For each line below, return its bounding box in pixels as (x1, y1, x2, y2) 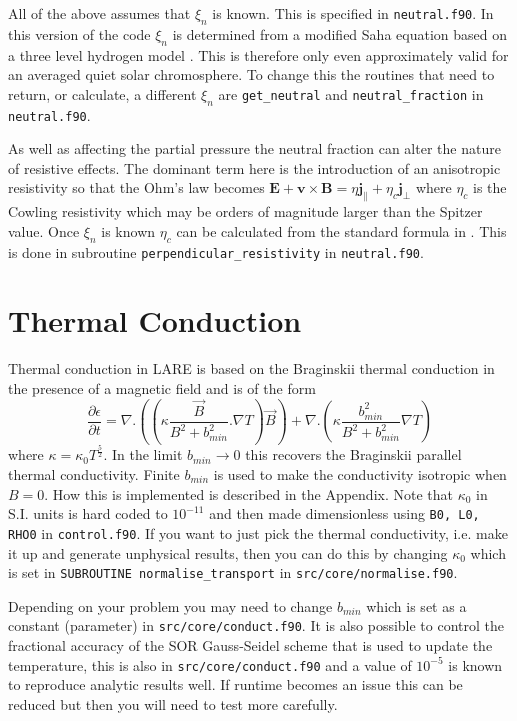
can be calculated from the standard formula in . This (176, 220, 507, 241)
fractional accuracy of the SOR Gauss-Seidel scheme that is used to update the (8, 635, 493, 656)
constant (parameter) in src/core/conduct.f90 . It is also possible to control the (8, 615, 505, 636)
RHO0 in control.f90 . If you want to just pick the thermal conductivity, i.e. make (8, 522, 508, 543)
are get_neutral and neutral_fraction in (218, 83, 484, 104)
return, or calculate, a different (8, 83, 197, 104)
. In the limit (103, 444, 183, 465)
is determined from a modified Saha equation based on (172, 23, 507, 44)
